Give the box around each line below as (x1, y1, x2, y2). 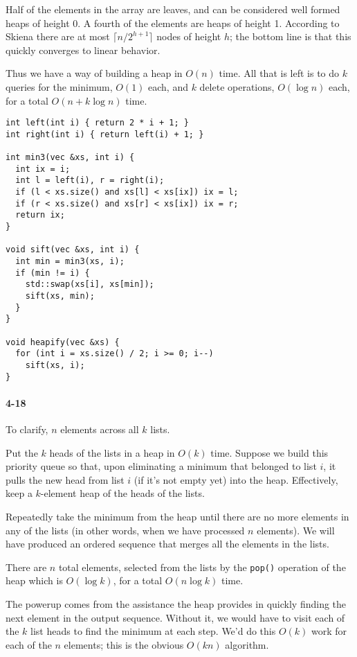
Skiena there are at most (6, 29, 110, 44)
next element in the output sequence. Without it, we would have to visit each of (6, 610, 345, 624)
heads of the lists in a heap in (49, 445, 175, 459)
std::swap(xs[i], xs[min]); (25, 279, 154, 290)
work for (311, 624, 347, 638)
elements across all (60, 422, 139, 437)
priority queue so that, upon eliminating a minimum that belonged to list (6, 459, 317, 473)
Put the (6, 445, 38, 459)
